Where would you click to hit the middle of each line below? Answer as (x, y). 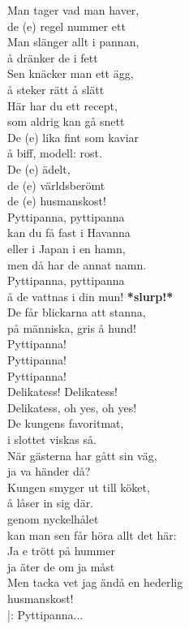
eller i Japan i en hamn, (67, 248)
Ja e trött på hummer (61, 551)
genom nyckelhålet (53, 519)
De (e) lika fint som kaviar (73, 137)
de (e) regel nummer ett (67, 26)
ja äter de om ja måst (61, 566)
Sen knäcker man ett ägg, (71, 73)
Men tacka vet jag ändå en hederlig (95, 582)
